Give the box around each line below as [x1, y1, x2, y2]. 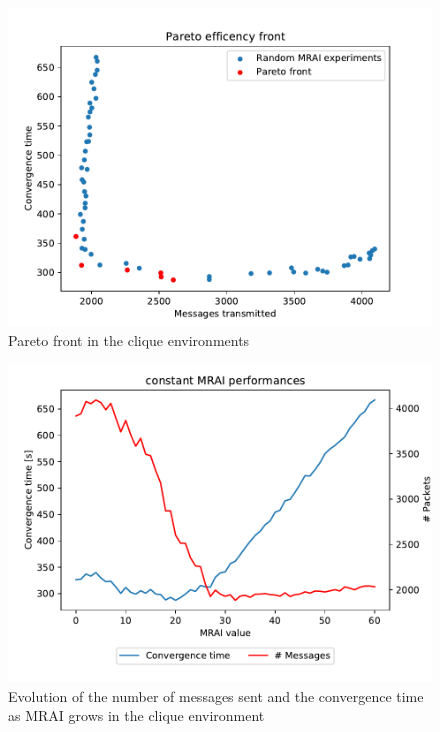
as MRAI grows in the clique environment [8, 705, 265, 726]
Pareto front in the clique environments [8, 329, 250, 350]
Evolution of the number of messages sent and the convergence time [8, 685, 424, 706]
